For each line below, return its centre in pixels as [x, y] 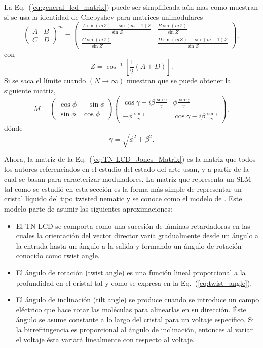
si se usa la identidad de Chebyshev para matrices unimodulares [104, 16]
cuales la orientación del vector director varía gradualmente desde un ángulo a [137, 236]
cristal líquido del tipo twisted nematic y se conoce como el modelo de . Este [123, 199]
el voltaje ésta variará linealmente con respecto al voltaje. [105, 339]
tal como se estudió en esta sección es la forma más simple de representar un [123, 188]
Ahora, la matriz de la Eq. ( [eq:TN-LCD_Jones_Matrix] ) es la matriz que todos [130, 159]
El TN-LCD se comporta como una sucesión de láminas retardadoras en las [133, 225]
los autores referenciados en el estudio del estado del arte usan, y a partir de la [126, 169]
